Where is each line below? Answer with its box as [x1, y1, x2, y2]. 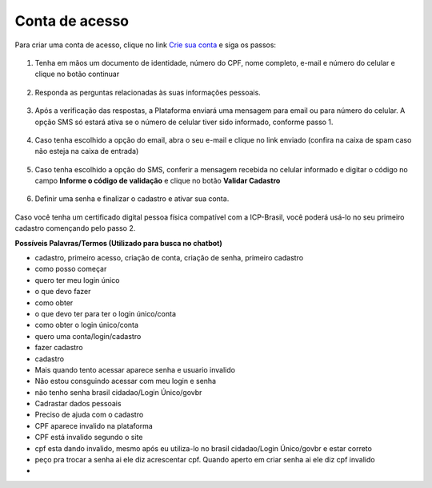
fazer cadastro [34, 343, 83, 353]
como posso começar [34, 264, 107, 274]
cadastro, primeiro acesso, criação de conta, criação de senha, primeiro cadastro [34, 253, 304, 263]
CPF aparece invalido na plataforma [34, 421, 154, 430]
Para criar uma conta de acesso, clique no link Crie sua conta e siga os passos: [14, 40, 276, 50]
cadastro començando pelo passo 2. [14, 224, 136, 233]
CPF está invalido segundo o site [34, 433, 143, 442]
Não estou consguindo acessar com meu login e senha [34, 377, 216, 386]
